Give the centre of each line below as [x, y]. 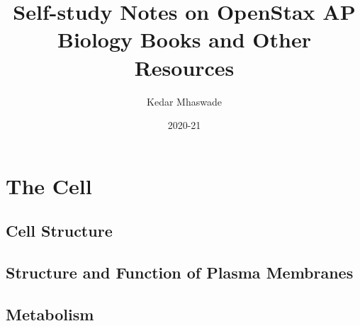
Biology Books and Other [184, 39]
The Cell [49, 185]
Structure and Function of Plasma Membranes [180, 272]
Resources [184, 67]
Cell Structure [59, 231]
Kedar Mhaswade [184, 101]
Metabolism [50, 314]
